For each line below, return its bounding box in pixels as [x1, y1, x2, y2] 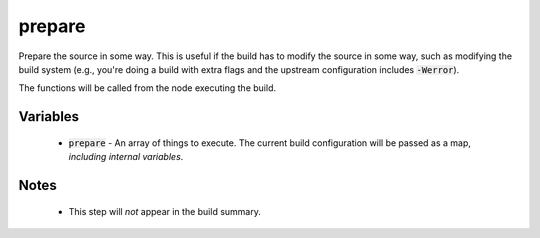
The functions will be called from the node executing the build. [18, 82, 277, 94]
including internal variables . [68, 151, 184, 163]
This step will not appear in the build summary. [68, 205, 262, 217]
